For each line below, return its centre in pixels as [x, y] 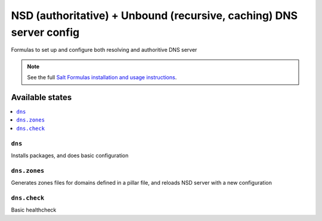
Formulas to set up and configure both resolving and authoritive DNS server [104, 50]
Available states [41, 97]
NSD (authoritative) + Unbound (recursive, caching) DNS [154, 15]
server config [45, 32]
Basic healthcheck [34, 210]
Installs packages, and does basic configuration [70, 155]
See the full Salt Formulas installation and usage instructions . [102, 77]
